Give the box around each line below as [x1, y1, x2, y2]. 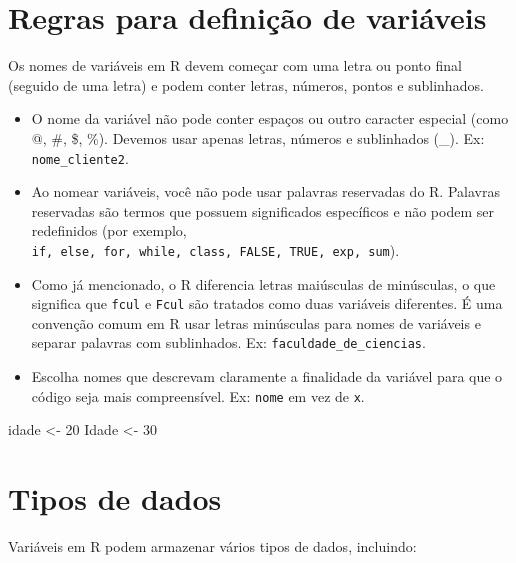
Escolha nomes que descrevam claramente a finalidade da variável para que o [31, 366, 503, 387]
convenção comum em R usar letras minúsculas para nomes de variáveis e [31, 312, 481, 333]
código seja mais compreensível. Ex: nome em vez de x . [31, 385, 365, 406]
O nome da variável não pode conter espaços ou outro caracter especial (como [31, 108, 509, 129]
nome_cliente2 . [31, 147, 129, 168]
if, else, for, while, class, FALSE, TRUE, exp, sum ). [31, 239, 400, 260]
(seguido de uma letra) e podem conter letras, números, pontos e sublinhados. [8, 74, 484, 95]
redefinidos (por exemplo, [31, 220, 187, 241]
